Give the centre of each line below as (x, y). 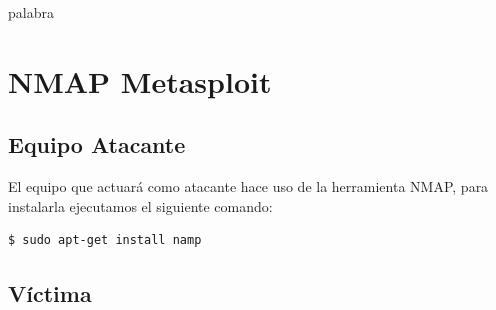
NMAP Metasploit (140, 80)
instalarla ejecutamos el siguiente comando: (140, 205)
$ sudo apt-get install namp (105, 240)
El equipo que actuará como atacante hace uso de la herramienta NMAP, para (248, 186)
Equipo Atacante (97, 144)
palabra (31, 12)
